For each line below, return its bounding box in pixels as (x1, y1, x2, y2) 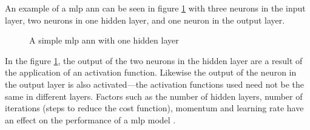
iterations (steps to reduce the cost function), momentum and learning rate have (5, 102, 304, 114)
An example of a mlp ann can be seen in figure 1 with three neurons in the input (5, 2, 306, 14)
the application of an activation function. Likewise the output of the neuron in (5, 66, 297, 79)
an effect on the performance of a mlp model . (5, 113, 176, 126)
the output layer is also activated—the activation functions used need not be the (5, 77, 305, 90)
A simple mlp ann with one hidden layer (29, 34, 179, 47)
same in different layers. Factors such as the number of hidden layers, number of (5, 89, 303, 102)
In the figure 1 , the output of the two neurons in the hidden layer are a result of (5, 54, 303, 67)
